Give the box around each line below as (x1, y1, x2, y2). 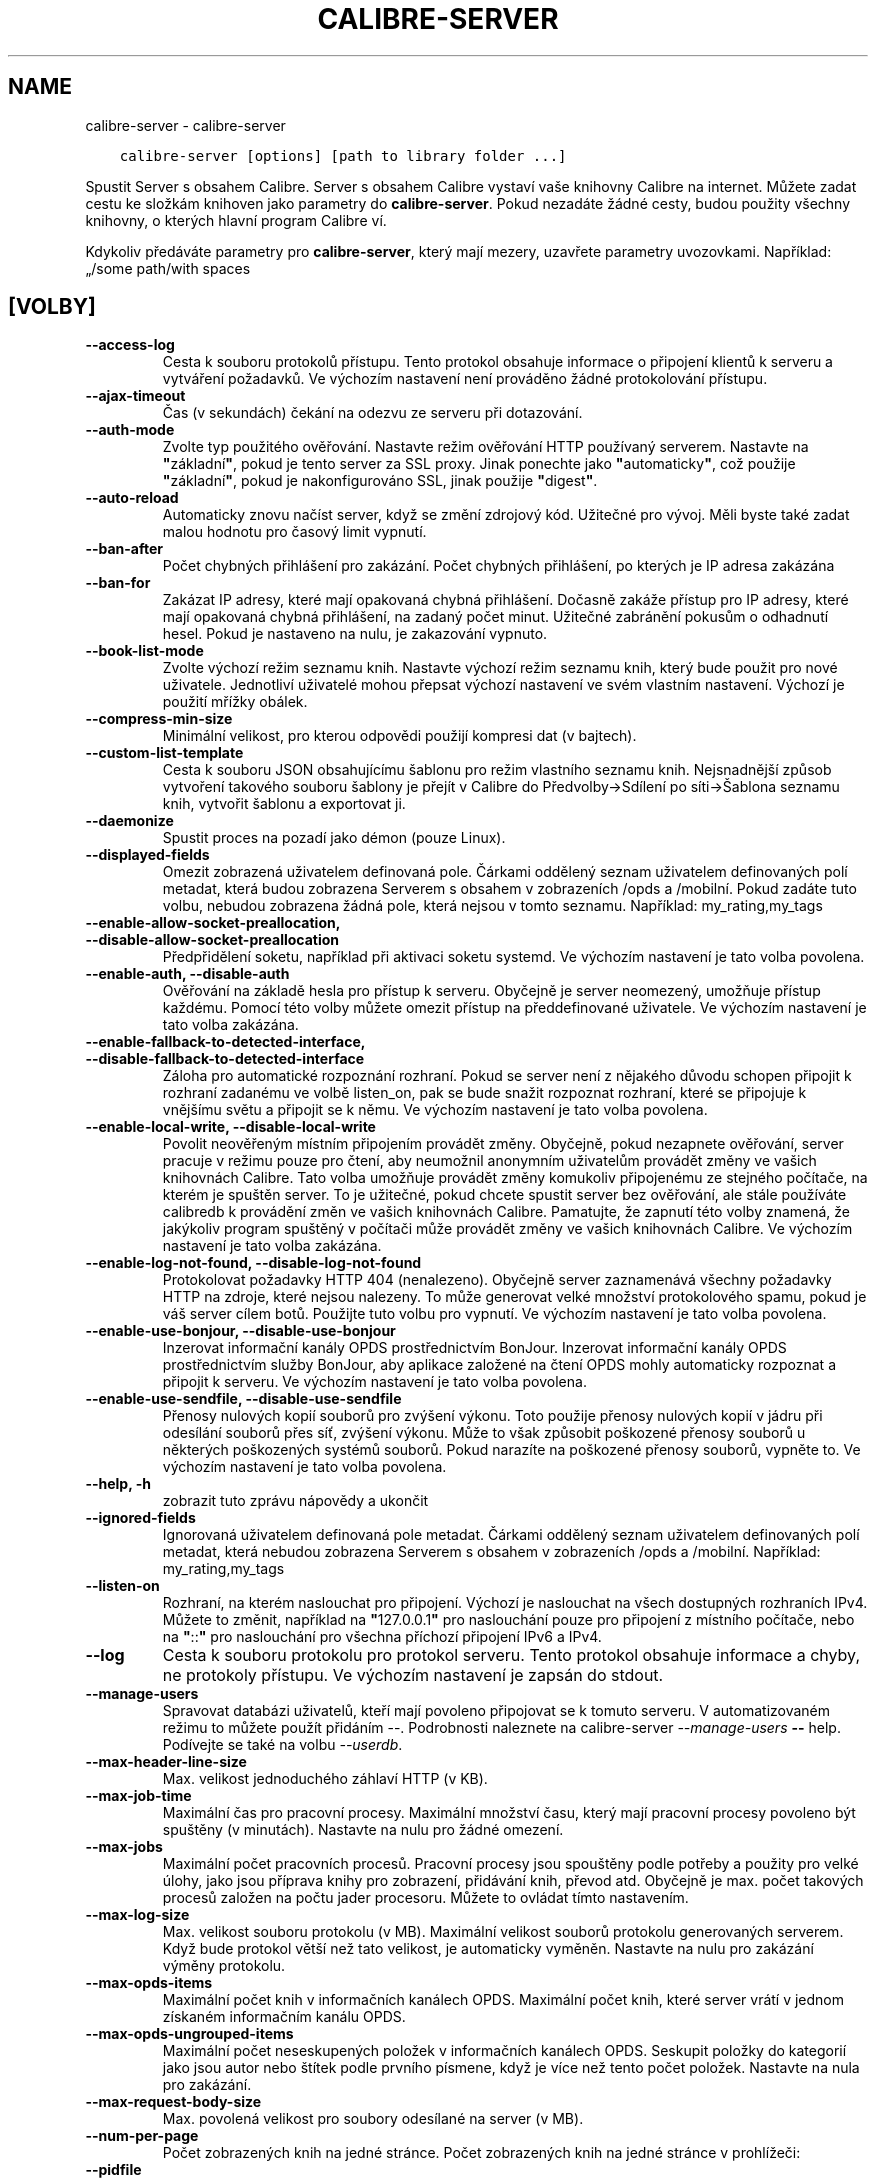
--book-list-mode (85, 642, 204, 660)
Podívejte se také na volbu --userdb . (162, 1736, 403, 1754)
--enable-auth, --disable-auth (85, 965, 290, 983)
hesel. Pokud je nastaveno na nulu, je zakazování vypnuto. (162, 625, 548, 643)
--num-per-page (85, 2127, 199, 2145)
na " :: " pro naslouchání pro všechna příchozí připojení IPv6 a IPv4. (162, 1628, 602, 1646)
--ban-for (85, 574, 151, 592)
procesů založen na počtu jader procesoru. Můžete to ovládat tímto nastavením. (162, 1889, 689, 1907)
